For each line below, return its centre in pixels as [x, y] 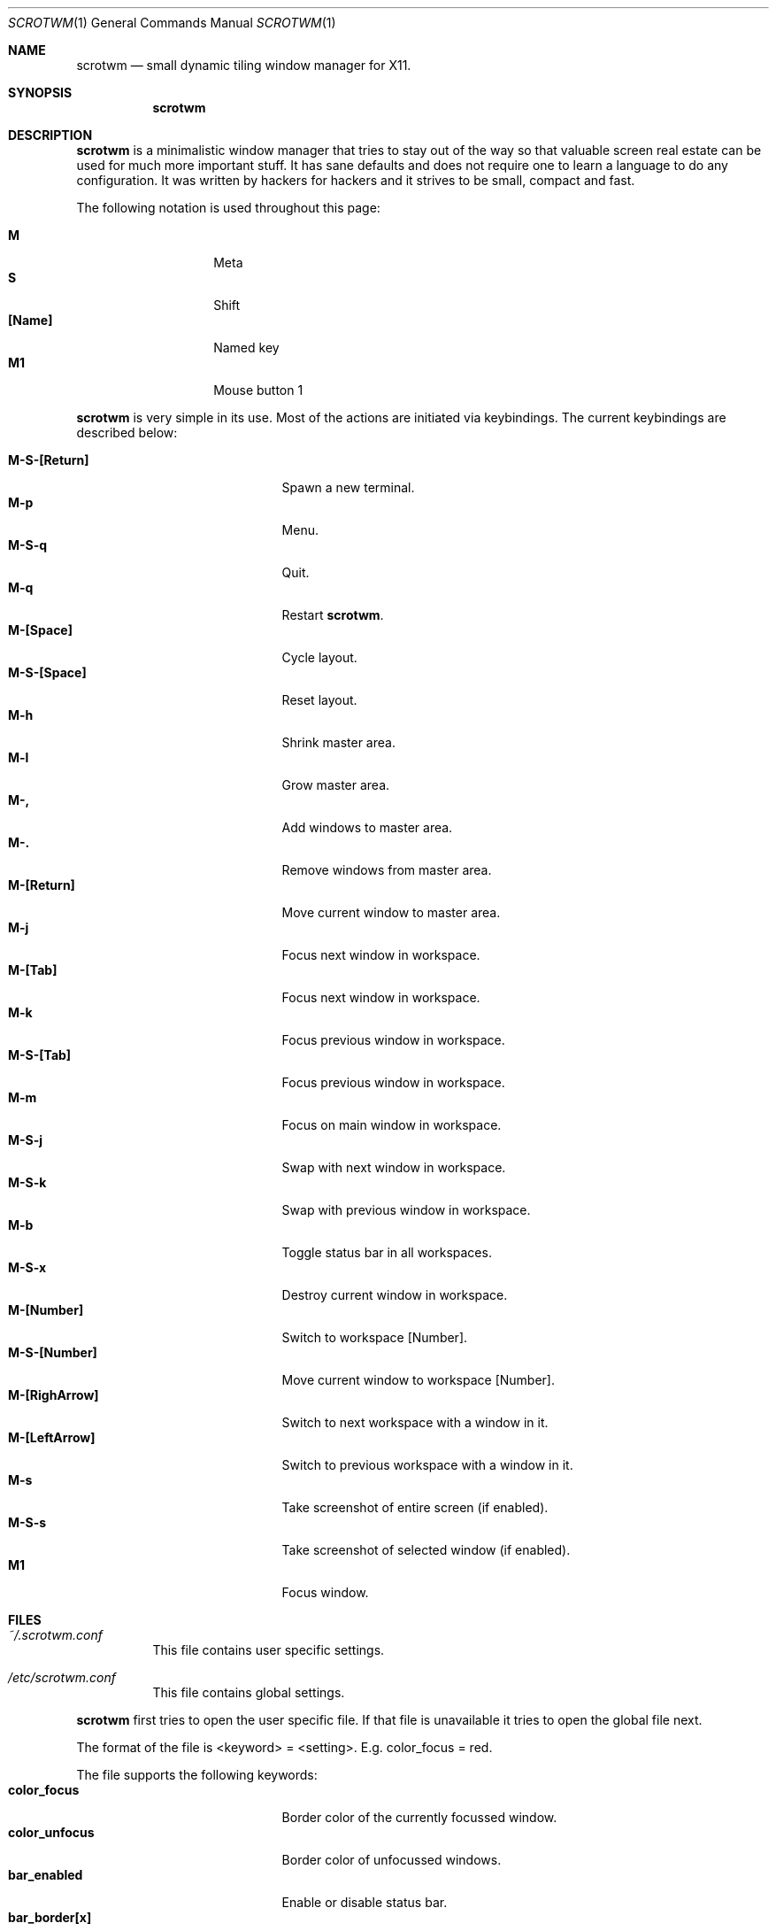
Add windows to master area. [367, 827]
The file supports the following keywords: [197, 1775]
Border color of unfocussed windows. [392, 1860]
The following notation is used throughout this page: [228, 208]
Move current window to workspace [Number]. [418, 1380]
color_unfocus [51, 1832]
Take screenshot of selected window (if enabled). [426, 1550]
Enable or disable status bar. [365, 1902]
